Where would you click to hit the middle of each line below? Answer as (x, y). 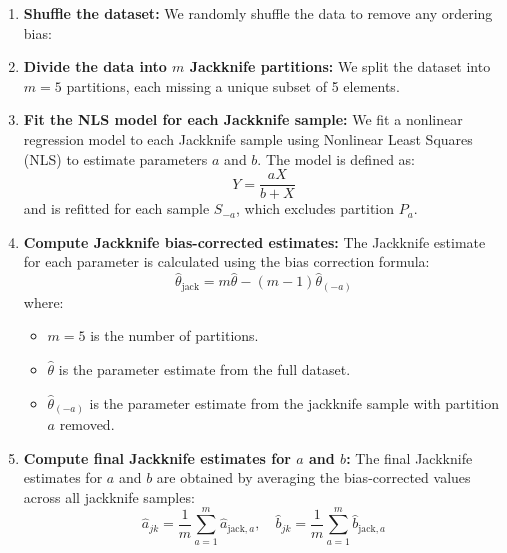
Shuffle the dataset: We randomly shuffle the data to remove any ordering (258, 13)
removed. (87, 424)
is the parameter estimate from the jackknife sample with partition (294, 402)
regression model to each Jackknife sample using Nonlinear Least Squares (248, 138)
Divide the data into (95, 66)
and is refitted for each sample (116, 208)
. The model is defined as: (336, 158)
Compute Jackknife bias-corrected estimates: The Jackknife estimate (254, 241)
